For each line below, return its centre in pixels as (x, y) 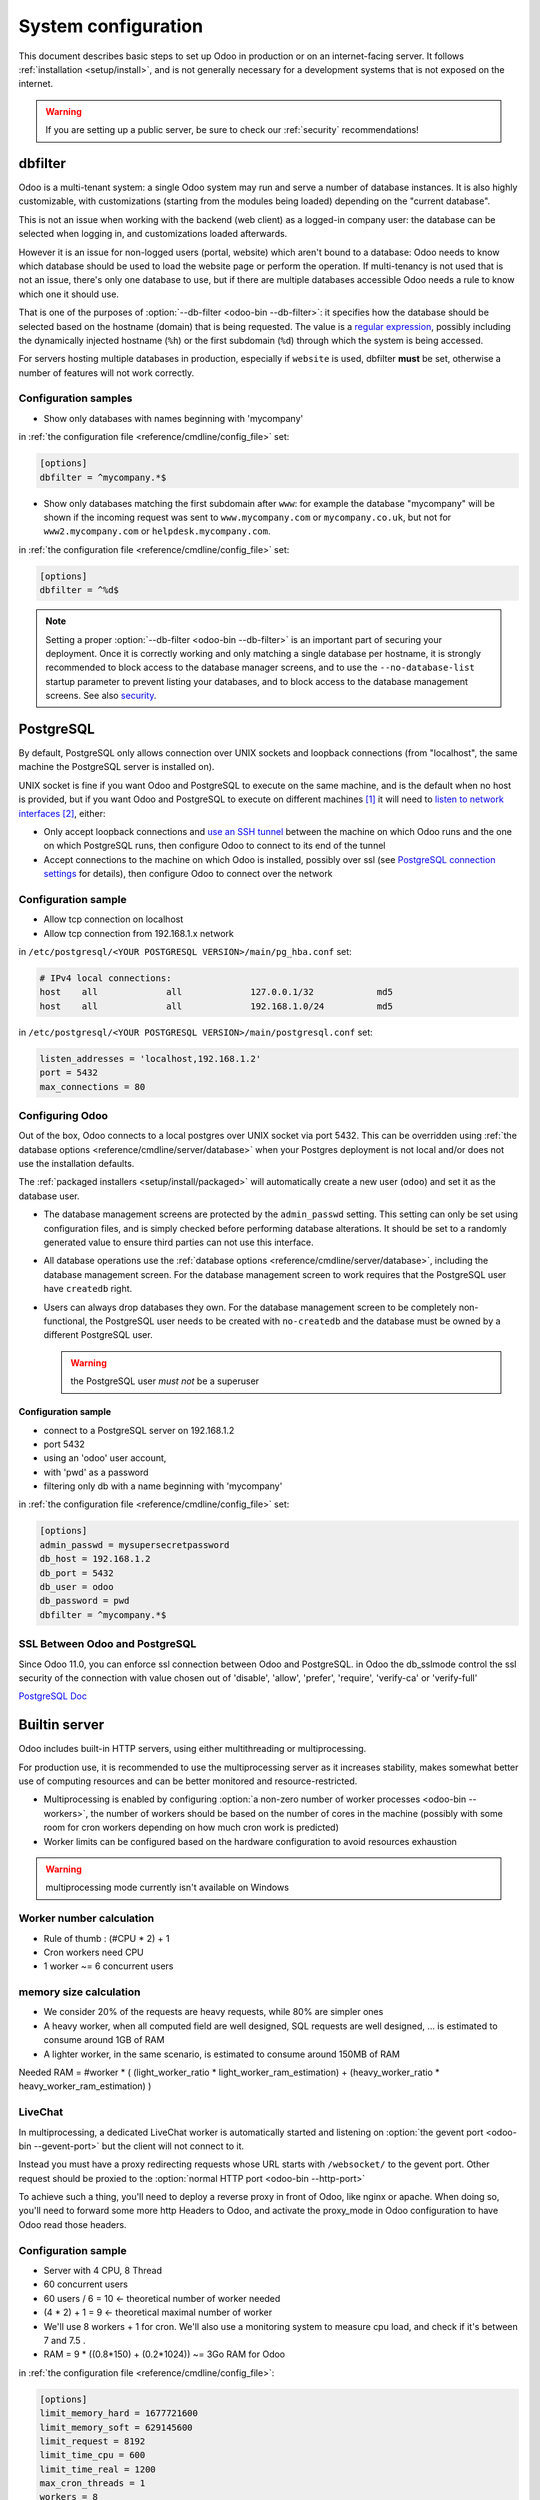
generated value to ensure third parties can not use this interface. (178, 1242)
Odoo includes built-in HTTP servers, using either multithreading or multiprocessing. (192, 1749)
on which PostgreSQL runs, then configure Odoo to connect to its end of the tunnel (214, 846)
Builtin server (61, 1725)
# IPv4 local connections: (105, 978)
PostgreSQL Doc (52, 1696)
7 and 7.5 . (64, 2340)
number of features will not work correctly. (106, 372)
